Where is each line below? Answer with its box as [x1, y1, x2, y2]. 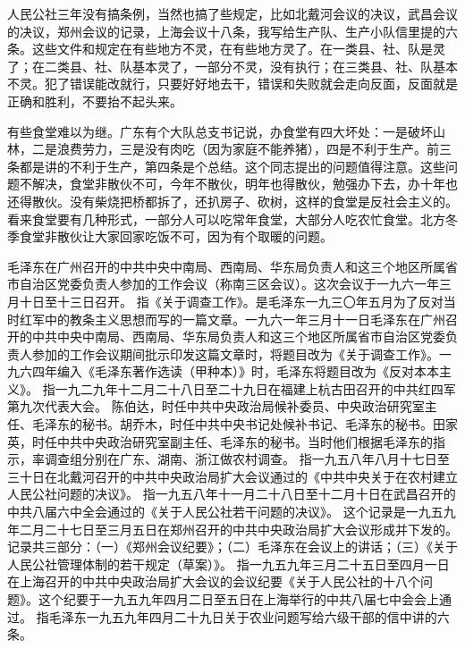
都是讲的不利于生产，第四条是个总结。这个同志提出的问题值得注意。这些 [19, 156, 445, 175]
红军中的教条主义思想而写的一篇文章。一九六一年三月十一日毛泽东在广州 [19, 309, 445, 328]
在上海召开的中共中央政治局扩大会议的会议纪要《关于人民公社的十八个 [7, 572, 420, 591]
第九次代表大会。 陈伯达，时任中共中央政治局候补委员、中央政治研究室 [7, 397, 425, 416]
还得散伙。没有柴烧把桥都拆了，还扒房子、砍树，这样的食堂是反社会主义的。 [7, 191, 458, 210]
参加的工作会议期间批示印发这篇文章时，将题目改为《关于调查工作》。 [31, 344, 439, 363]
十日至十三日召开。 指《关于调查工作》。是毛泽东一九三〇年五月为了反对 [19, 291, 444, 310]
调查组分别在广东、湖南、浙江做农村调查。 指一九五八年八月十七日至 [44, 450, 450, 468]
